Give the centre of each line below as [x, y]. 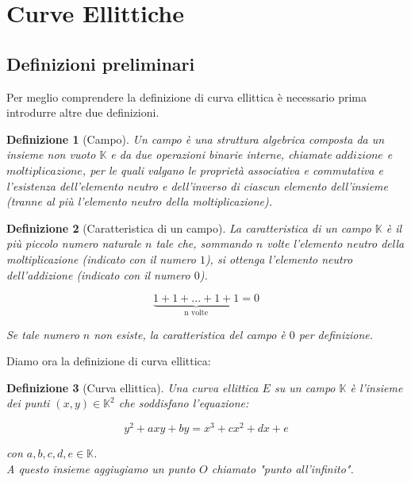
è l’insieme [376, 387]
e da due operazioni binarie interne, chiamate [221, 154]
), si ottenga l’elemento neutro [279, 258]
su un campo [305, 387]
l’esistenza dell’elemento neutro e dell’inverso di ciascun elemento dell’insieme [197, 185]
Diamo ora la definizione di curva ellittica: [109, 361]
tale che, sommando [204, 243]
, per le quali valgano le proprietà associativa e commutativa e [232, 170]
